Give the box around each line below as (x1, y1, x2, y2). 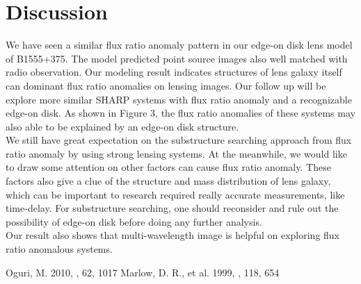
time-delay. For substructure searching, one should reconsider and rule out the (6, 201, 339, 215)
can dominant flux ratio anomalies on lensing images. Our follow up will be (6, 78, 326, 92)
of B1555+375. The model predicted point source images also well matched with (6, 51, 348, 65)
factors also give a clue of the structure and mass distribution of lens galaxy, (6, 174, 331, 188)
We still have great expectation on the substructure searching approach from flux (6, 133, 352, 147)
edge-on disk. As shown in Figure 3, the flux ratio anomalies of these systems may (6, 106, 355, 120)
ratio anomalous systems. (6, 242, 113, 256)
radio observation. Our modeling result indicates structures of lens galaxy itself (6, 65, 342, 79)
